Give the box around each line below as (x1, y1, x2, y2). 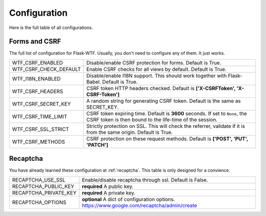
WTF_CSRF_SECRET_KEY (12, 100, 71, 107)
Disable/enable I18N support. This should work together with (86, 72, 227, 79)
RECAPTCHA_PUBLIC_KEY (12, 183, 74, 189)
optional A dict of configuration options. (82, 196, 175, 203)
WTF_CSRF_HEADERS (12, 88, 64, 94)
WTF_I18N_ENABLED (12, 75, 61, 82)
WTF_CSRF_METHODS (12, 138, 65, 145)
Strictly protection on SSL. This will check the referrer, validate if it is (86, 123, 245, 129)
